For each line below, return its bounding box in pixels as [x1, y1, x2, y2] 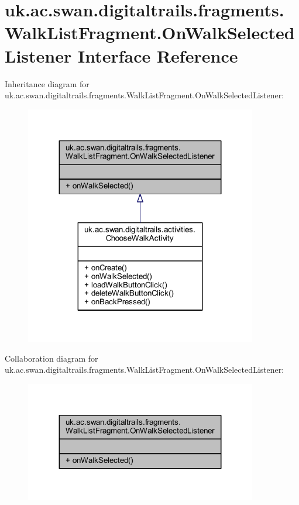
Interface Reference [77, 43, 238, 67]
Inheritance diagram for [5, 77, 90, 90]
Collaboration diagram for [5, 352, 98, 364]
